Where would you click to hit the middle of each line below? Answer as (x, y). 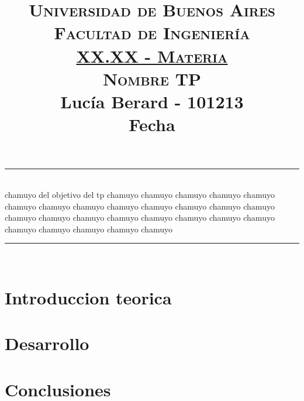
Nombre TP (152, 78)
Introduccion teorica (88, 298)
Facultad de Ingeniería (152, 32)
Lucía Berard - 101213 (152, 101)
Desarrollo (47, 343)
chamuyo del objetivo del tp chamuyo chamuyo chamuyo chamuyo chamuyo (140, 194)
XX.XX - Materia (152, 55)
